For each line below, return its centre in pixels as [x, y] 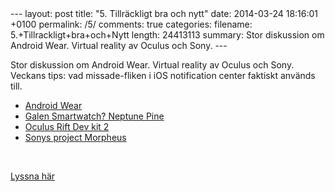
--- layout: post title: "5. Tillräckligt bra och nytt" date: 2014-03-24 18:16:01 [164, 13]
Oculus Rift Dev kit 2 [67, 126]
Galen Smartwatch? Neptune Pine [94, 116]
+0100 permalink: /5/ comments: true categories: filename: [131, 24]
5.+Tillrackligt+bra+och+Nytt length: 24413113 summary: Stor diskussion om [167, 35]
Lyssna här [33, 176]
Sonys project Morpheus [75, 137]
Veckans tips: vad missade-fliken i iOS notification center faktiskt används [163, 75]
